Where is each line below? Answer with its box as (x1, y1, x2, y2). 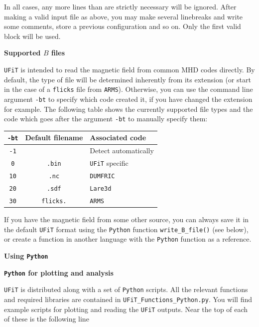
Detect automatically (90, 145, 154, 156)
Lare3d (90, 185, 112, 192)
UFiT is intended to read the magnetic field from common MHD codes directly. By (4, 64, 255, 74)
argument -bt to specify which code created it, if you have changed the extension (4, 93, 253, 104)
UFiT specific (90, 158, 129, 168)
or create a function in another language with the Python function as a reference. (4, 234, 252, 244)
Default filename (25, 132, 83, 143)
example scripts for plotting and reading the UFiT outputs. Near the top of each (4, 304, 248, 314)
